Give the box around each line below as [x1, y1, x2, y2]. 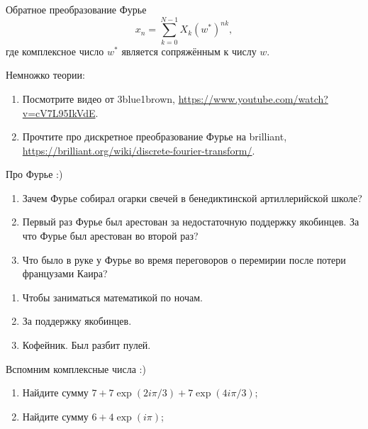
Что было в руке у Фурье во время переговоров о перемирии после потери [22, 252, 346, 267]
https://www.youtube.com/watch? [178, 91, 328, 106]
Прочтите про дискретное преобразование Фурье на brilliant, [22, 129, 287, 144]
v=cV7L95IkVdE [22, 105, 96, 120]
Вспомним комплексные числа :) [6, 361, 146, 376]
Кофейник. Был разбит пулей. [22, 338, 151, 352]
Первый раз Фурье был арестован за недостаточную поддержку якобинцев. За [22, 214, 359, 229]
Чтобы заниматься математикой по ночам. [22, 289, 203, 304]
